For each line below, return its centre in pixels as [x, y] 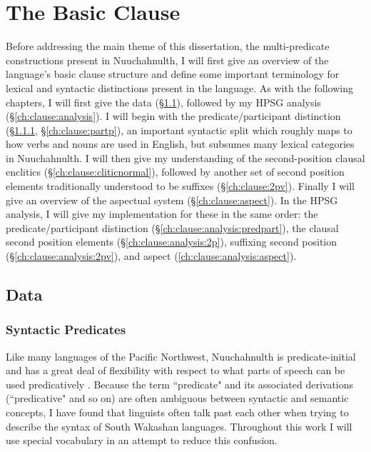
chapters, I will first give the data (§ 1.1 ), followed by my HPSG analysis [163, 102]
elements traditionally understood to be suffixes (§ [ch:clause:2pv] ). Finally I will [180, 186]
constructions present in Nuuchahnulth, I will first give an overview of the [167, 60]
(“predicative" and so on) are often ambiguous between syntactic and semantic [177, 398]
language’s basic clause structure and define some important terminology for [173, 74]
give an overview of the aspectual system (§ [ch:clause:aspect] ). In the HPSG [172, 200]
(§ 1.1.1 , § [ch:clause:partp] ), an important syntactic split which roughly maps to [179, 130]
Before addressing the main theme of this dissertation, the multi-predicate [168, 46]
